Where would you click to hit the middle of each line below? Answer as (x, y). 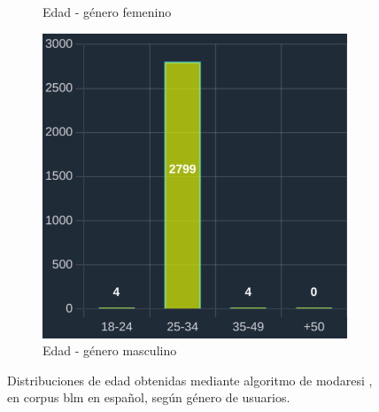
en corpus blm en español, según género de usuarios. (149, 397)
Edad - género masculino (110, 350)
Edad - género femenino (107, 12)
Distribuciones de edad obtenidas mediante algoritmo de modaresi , (190, 380)
